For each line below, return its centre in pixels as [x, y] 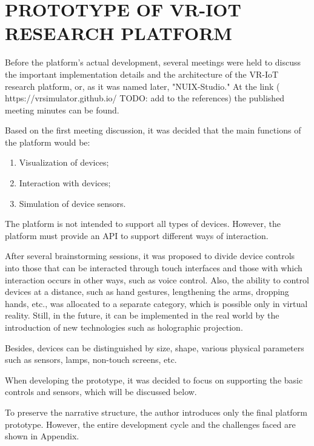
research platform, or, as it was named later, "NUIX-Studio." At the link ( [142, 86]
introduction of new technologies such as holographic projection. [124, 327]
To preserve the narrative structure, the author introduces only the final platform [156, 412]
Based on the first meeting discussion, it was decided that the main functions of [153, 130]
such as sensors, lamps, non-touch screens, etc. [91, 360]
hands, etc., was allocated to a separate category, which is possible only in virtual [156, 303]
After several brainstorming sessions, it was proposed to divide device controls [150, 256]
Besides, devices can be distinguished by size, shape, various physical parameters [155, 347]
